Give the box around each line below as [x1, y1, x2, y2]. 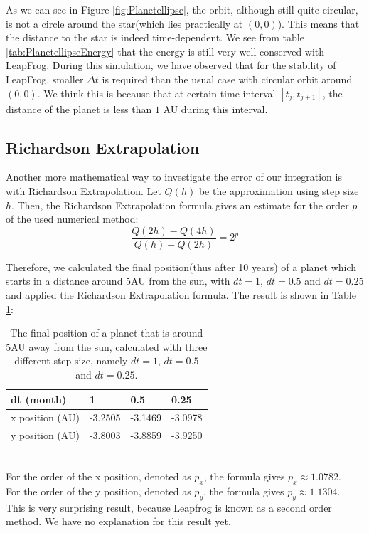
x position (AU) [11, 410, 80, 425]
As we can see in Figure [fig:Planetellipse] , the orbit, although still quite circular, [6, 2, 358, 16]
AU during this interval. [163, 101, 268, 116]
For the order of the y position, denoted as [6, 483, 191, 498]
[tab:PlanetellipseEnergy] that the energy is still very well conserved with [6, 43, 325, 58]
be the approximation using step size [198, 183, 359, 198]
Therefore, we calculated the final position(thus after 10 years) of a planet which [6, 259, 357, 274]
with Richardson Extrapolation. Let [6, 183, 161, 198]
